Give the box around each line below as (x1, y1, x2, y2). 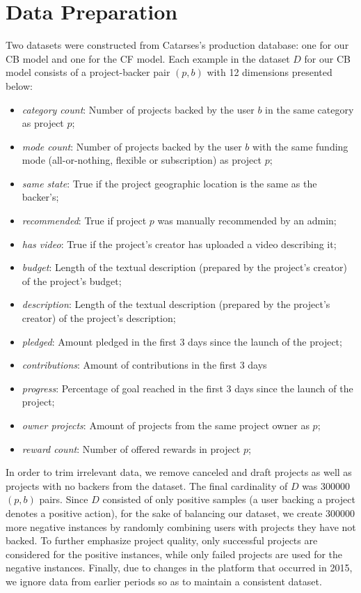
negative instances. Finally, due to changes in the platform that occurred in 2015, (6, 560, 353, 575)
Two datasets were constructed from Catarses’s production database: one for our (6, 38, 349, 52)
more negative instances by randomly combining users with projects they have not (6, 519, 356, 534)
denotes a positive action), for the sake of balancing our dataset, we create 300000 (6, 505, 355, 520)
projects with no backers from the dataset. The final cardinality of (6, 478, 288, 493)
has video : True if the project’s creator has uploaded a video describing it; (22, 236, 337, 251)
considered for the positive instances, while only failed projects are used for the (6, 546, 343, 561)
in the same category (265, 102, 354, 116)
